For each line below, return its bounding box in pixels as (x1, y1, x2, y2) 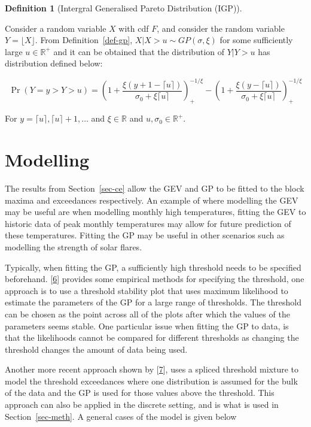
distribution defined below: (5, 57, 103, 69)
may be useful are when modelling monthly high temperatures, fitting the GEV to (5, 205, 306, 218)
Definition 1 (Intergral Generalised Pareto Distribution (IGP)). (5, 2, 242, 14)
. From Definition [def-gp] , (35, 34, 133, 46)
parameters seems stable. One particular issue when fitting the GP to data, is (5, 319, 289, 332)
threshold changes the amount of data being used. (5, 343, 188, 355)
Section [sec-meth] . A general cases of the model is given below (5, 410, 237, 422)
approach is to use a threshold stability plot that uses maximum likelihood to (5, 284, 288, 296)
